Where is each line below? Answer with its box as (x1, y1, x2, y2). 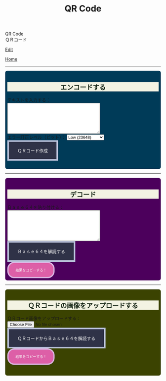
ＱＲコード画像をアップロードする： (7, 316, 81, 322)
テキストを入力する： (7, 97, 51, 103)
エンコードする (60, 83, 106, 92)
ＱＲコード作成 (17, 148, 48, 154)
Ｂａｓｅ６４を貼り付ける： (7, 205, 64, 210)
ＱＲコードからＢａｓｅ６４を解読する (17, 335, 95, 341)
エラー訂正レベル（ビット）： (7, 135, 66, 140)
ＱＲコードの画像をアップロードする (28, 302, 138, 310)
